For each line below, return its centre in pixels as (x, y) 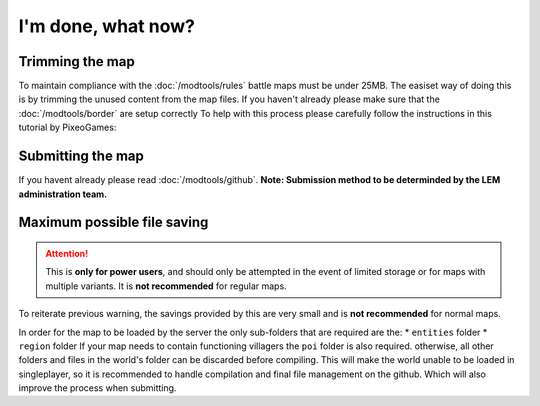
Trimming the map (76, 61)
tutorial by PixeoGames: (67, 127)
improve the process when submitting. (97, 388)
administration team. (63, 194)
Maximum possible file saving (113, 222)
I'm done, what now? (106, 26)
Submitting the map (81, 156)
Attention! (67, 253)
